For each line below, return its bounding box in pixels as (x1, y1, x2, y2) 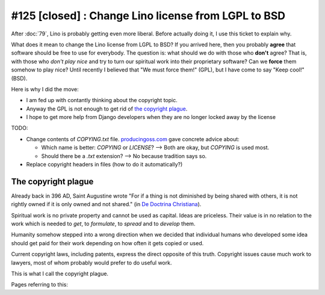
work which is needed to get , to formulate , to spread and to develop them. (11, 220, 196, 228)
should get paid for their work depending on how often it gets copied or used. (11, 239, 204, 246)
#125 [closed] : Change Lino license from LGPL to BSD (11, 9, 286, 22)
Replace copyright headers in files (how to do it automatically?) (26, 161, 183, 168)
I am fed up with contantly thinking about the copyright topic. (26, 97, 178, 104)
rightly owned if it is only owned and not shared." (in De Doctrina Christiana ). (11, 201, 202, 208)
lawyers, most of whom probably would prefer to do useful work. (11, 259, 172, 266)
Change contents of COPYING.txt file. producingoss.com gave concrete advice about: (26, 135, 240, 142)
